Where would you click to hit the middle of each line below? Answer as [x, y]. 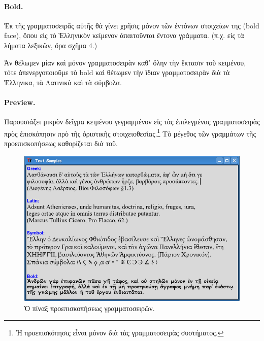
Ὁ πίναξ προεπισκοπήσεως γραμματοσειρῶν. [90, 308]
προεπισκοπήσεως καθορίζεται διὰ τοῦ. [61, 143]
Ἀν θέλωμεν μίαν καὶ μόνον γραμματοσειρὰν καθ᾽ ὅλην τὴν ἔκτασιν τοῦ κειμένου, [125, 62]
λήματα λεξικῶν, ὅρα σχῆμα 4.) [51, 45]
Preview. [20, 102]
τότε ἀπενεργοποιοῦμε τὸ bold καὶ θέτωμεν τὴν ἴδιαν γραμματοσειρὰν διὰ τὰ [117, 72]
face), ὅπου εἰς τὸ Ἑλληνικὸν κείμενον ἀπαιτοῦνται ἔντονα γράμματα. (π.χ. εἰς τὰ [124, 35]
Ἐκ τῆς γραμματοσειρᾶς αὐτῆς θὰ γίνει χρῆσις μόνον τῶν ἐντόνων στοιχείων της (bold [132, 25]
